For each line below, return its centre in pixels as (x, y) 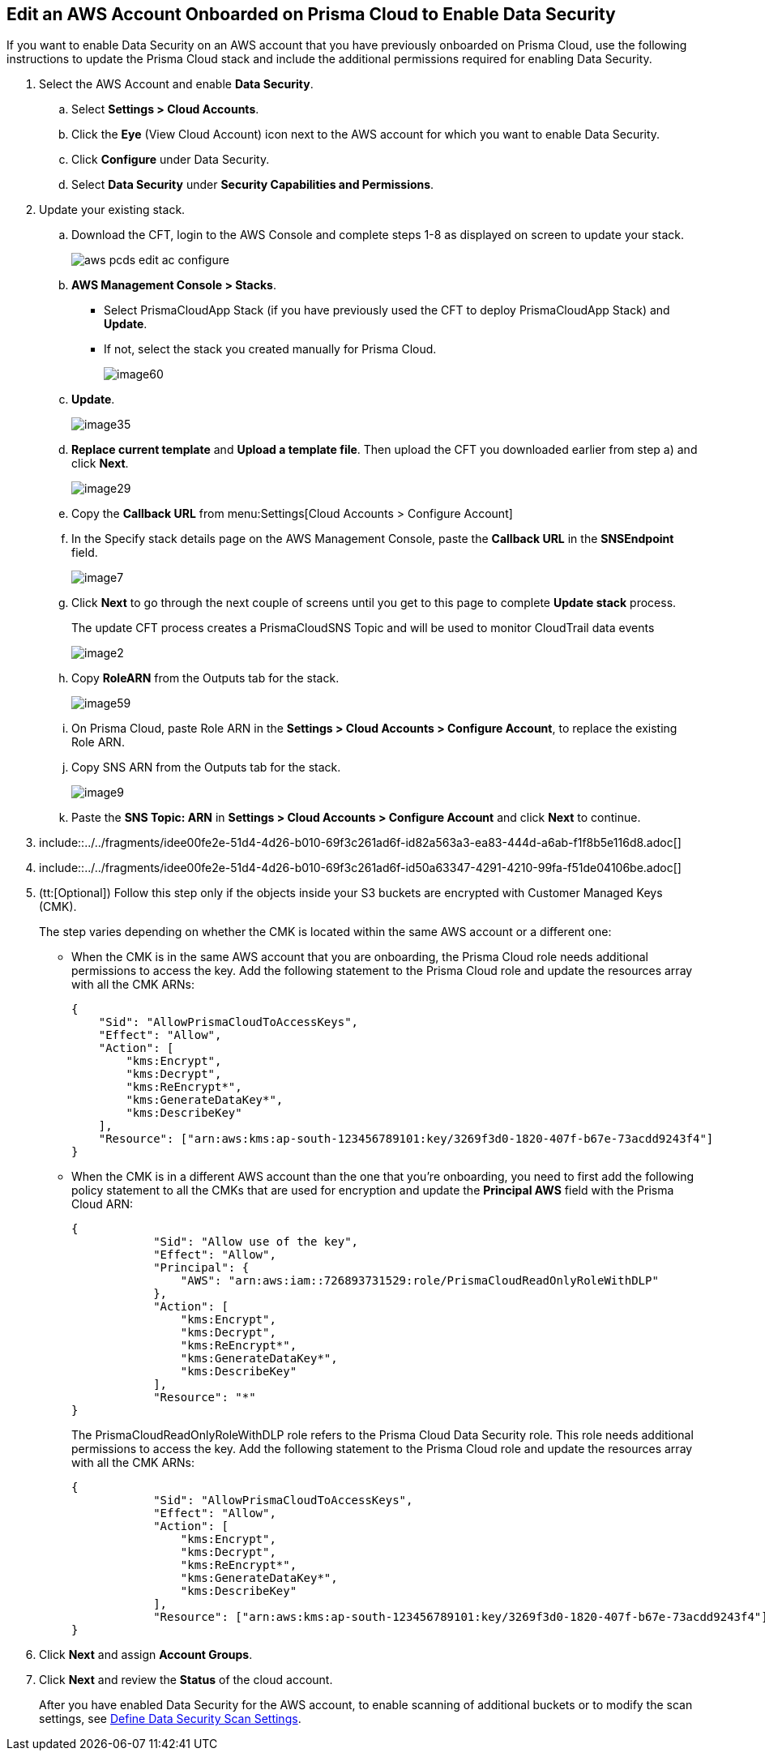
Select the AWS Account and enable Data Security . (176, 84)
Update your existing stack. (112, 210)
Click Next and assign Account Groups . (146, 1655)
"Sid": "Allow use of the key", (256, 1242)
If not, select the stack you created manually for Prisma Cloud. (270, 349)
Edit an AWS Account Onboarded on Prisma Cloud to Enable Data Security (311, 14)
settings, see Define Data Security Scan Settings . (170, 1719)
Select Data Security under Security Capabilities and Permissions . (253, 185)
